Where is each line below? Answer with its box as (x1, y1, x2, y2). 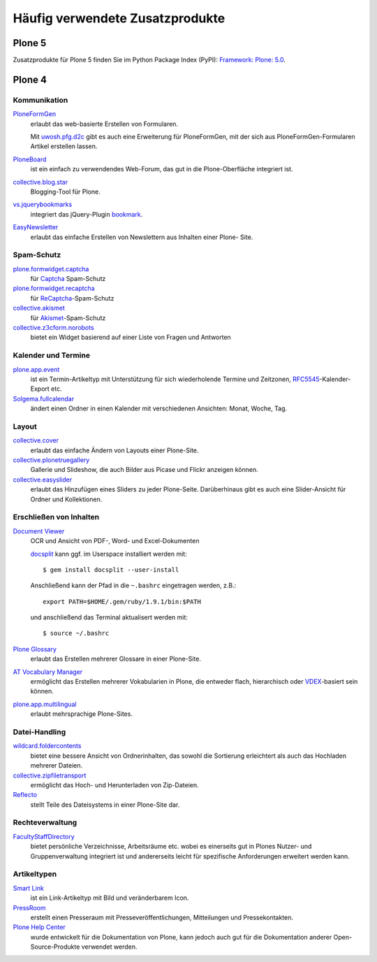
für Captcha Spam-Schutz (30, 275, 106, 283)
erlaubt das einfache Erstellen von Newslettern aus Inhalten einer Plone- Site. (30, 233, 253, 241)
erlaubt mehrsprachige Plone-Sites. (30, 710, 133, 718)
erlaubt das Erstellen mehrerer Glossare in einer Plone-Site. (30, 654, 202, 663)
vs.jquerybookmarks (13, 200, 73, 209)
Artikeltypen (13, 869, 57, 879)
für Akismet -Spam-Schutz (30, 313, 106, 322)
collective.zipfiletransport (13, 771, 87, 780)
